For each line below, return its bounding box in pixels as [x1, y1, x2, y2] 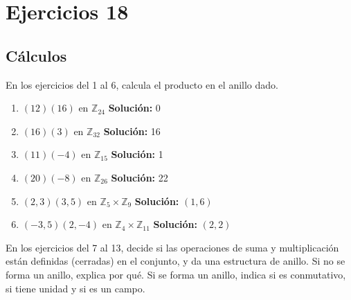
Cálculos [6, 44, 67, 66]
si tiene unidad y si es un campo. [6, 281, 145, 295]
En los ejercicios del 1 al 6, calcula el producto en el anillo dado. [6, 77, 278, 91]
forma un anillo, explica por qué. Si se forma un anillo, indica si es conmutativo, [6, 267, 346, 281]
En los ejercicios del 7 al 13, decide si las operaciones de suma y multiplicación [6, 240, 339, 254]
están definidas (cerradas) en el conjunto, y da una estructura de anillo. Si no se [6, 254, 345, 268]
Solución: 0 [108, 100, 161, 115]
